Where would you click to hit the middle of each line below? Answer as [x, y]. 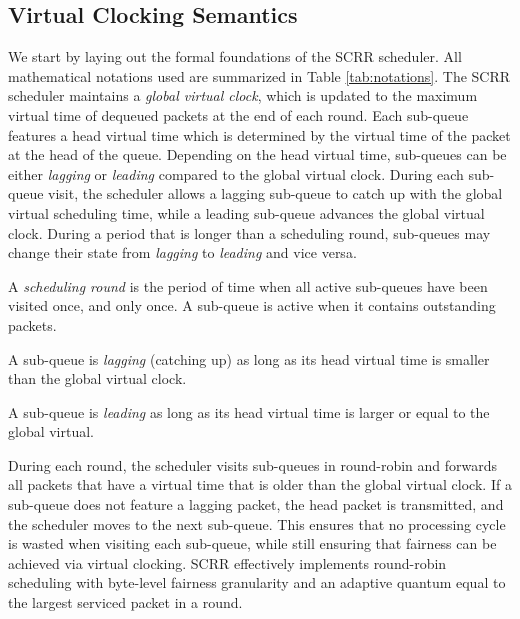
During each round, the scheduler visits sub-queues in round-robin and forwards [253, 464]
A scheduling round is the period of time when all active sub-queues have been [248, 285]
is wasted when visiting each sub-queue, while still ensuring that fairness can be [252, 543]
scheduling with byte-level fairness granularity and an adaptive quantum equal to [257, 582]
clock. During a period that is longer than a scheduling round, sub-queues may [249, 232]
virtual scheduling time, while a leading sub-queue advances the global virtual [246, 212]
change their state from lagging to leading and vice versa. [182, 252]
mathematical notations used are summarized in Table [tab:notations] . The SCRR [259, 75]
